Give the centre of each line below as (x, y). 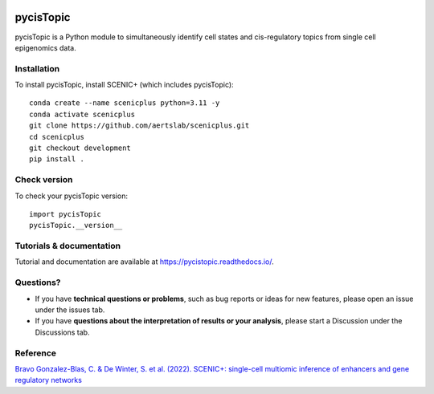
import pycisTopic (66, 214)
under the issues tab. (70, 310)
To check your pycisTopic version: (72, 196)
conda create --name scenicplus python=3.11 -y (125, 103)
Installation (37, 68)
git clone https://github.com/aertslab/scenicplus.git (139, 126)
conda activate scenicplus (82, 114)
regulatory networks (48, 380)
